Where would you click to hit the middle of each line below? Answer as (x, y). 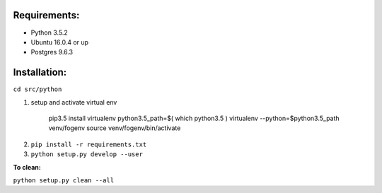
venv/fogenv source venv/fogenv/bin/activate (115, 128)
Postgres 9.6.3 (52, 52)
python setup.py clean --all (64, 180)
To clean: (27, 167)
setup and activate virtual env (74, 102)
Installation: (40, 72)
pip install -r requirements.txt (89, 144)
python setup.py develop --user (87, 154)
